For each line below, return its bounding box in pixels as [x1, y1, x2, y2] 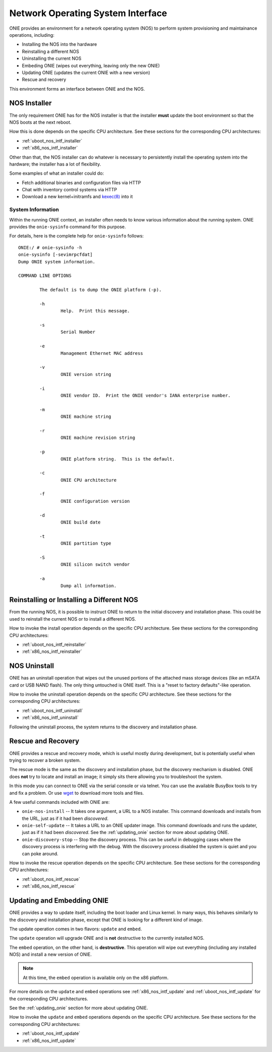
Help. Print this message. [60, 308, 130, 314]
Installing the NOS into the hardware [22, 41, 97, 47]
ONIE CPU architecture [60, 477, 117, 483]
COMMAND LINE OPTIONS [18, 273, 72, 279]
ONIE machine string [60, 414, 112, 420]
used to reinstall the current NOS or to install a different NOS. [9, 616, 136, 622]
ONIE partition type [60, 541, 112, 546]
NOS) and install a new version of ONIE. [9, 951, 92, 957]
